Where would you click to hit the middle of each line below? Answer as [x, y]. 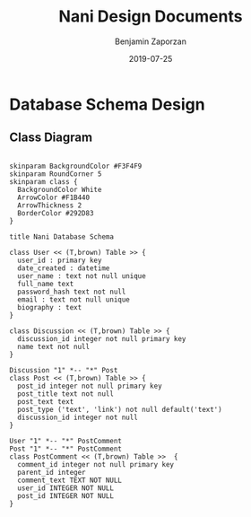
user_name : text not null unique [82, 276]
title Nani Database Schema [62, 237]
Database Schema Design [107, 104]
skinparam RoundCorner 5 [56, 174]
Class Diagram [51, 138]
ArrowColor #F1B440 [54, 197]
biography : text [50, 307]
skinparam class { [43, 181]
